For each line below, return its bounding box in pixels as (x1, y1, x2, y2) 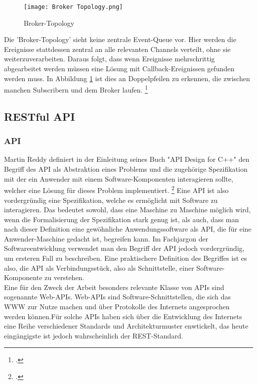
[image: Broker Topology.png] (24, 3, 123, 10)
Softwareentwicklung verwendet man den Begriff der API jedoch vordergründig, (4, 243, 245, 253)
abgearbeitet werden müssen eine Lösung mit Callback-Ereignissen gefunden (4, 63, 234, 74)
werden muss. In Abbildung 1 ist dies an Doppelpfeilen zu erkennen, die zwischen (4, 73, 250, 83)
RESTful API (4, 108, 75, 124)
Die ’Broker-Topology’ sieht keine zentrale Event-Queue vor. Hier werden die (4, 34, 236, 45)
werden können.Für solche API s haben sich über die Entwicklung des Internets (4, 311, 242, 321)
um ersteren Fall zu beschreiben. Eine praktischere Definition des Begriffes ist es (4, 253, 247, 263)
